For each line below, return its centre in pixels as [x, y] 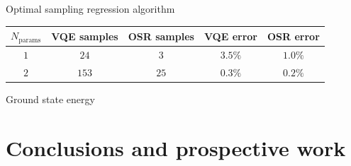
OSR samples [161, 36]
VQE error [230, 36]
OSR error [293, 36]
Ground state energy [50, 99]
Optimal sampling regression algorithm [90, 8]
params [30, 40]
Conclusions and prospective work [176, 147]
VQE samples [85, 36]
